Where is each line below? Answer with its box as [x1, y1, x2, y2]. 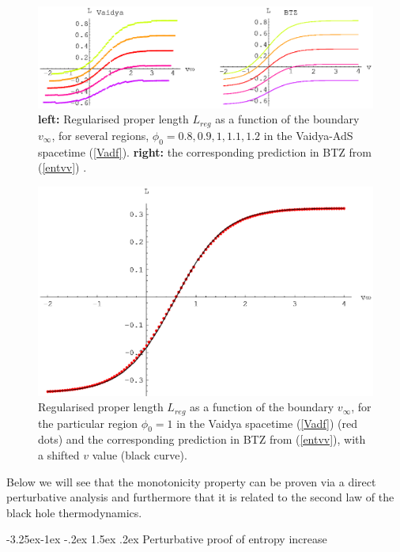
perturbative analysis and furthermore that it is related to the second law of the [6, 489, 394, 505]
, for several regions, [51, 127, 149, 143]
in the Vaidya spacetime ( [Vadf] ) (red [176, 414, 357, 431]
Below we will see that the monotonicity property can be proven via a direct [6, 473, 376, 490]
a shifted [38, 447, 80, 463]
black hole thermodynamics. [6, 504, 142, 520]
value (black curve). [92, 447, 187, 463]
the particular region [38, 414, 138, 431]
